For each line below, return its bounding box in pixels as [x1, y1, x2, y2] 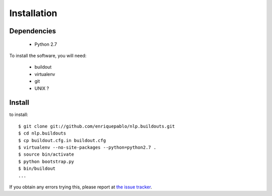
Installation [9, 8, 57, 19]
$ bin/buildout [18, 166, 56, 171]
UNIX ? [34, 85, 49, 91]
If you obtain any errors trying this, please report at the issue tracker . [9, 184, 152, 190]
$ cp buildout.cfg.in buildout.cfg [18, 138, 106, 143]
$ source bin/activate [18, 152, 75, 157]
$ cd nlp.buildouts [18, 130, 66, 136]
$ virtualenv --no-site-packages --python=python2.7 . [18, 144, 157, 150]
